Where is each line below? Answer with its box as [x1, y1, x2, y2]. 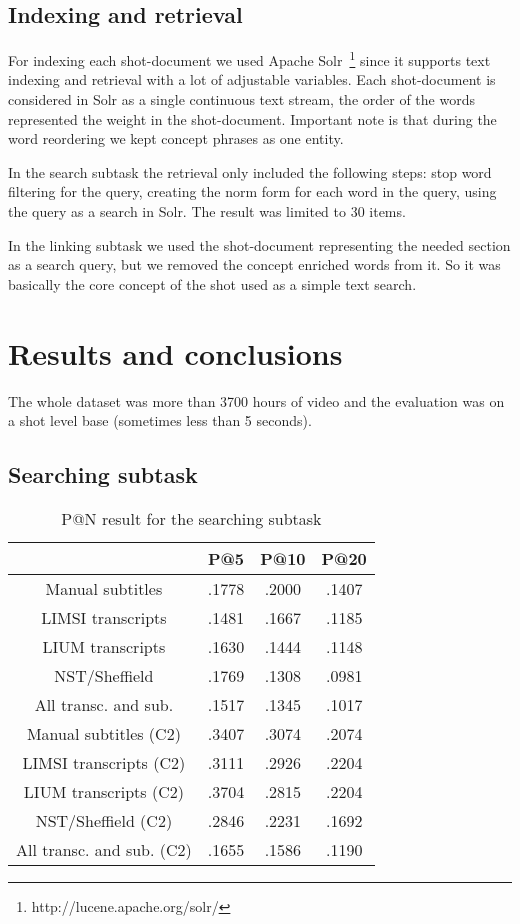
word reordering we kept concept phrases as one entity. [8, 128, 344, 149]
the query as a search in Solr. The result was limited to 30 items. [8, 201, 406, 222]
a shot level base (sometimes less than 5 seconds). [8, 410, 312, 431]
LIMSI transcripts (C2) [22, 750, 186, 774]
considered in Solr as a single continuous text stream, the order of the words [8, 89, 475, 110]
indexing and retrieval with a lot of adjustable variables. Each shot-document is [8, 69, 496, 90]
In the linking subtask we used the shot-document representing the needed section [8, 234, 511, 255]
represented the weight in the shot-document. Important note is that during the [8, 108, 497, 129]
